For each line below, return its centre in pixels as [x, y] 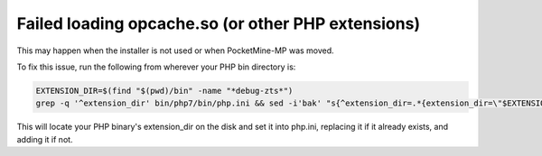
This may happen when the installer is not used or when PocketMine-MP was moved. [175, 50]
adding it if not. [45, 139]
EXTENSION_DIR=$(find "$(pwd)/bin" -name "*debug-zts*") [164, 91]
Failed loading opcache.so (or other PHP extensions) [218, 23]
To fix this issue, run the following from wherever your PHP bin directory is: [156, 67]
